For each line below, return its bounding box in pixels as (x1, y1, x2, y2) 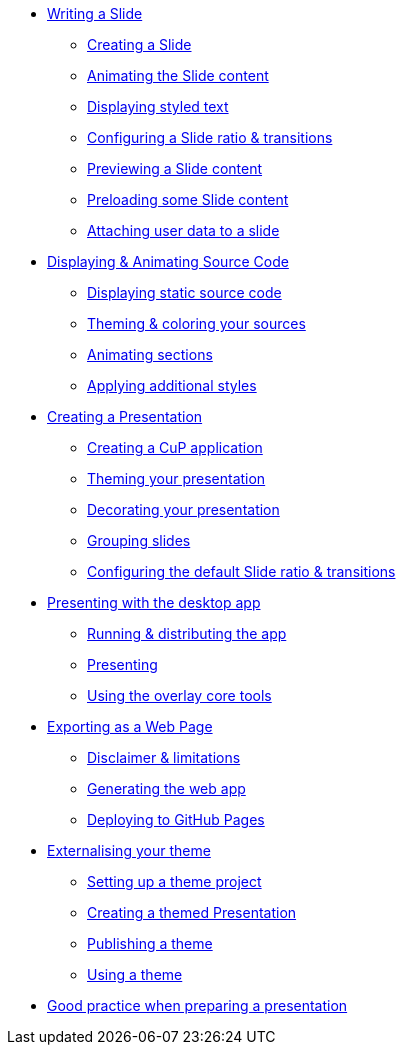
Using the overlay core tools (87, 687, 272, 704)
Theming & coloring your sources (87, 315, 306, 332)
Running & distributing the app (87, 625, 287, 642)
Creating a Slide (87, 36, 192, 53)
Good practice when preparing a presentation (47, 997, 348, 1014)
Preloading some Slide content (87, 191, 289, 208)
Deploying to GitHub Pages (87, 811, 265, 828)
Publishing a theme (87, 935, 213, 952)
